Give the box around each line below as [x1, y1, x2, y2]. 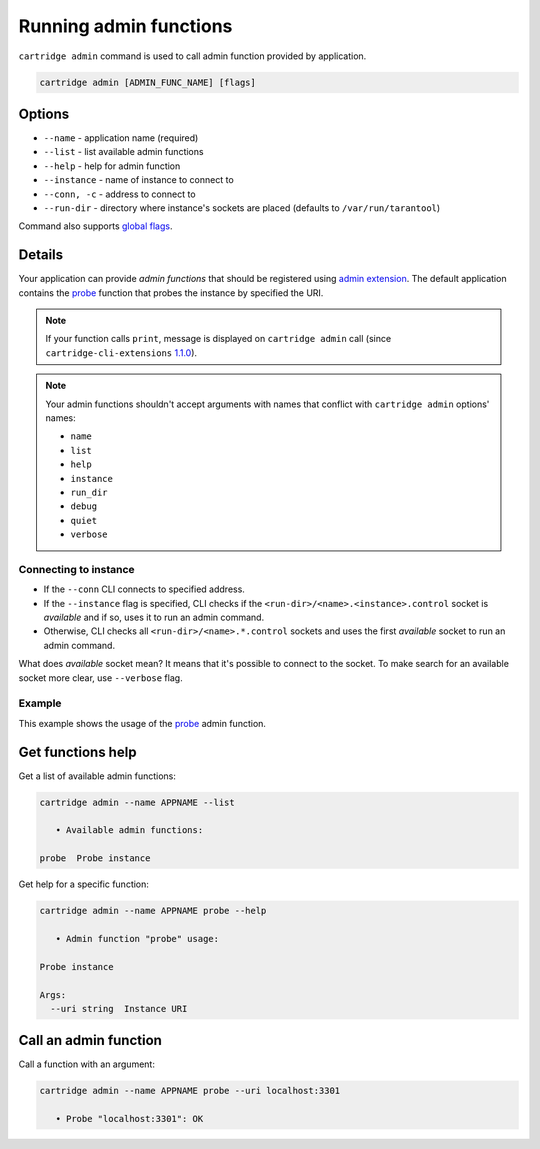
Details [18, 246, 64, 264]
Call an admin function [18, 1032, 162, 1049]
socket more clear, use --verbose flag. [18, 671, 184, 684]
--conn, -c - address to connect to [43, 188, 196, 200]
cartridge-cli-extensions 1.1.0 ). [45, 346, 198, 359]
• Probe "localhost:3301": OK [55, 1113, 204, 1125]
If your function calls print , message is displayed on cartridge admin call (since [45, 333, 392, 345]
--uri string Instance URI [50, 1003, 188, 1014]
